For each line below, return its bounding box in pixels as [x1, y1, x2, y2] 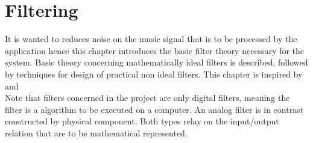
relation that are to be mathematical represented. [5, 126, 188, 139]
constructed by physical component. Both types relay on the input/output [5, 115, 279, 127]
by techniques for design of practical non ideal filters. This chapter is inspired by [5, 67, 303, 80]
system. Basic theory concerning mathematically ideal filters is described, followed [5, 56, 308, 68]
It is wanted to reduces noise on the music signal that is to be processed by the [5, 32, 297, 45]
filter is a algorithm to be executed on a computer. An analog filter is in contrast [5, 103, 304, 115]
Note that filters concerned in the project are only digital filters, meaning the [5, 91, 290, 104]
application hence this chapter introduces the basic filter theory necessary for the [5, 44, 305, 56]
